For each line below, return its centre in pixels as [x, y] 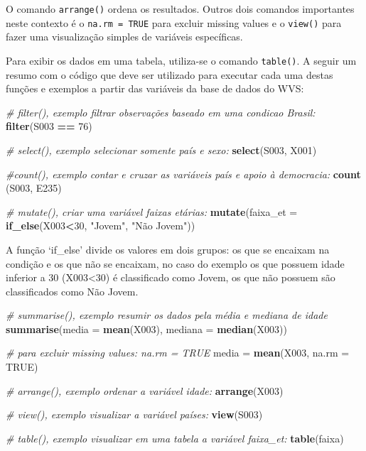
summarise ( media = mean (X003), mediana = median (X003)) [146, 328]
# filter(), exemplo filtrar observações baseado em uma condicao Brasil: [161, 112]
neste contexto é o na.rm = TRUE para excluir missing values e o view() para [174, 22]
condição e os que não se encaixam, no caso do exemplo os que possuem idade [175, 263]
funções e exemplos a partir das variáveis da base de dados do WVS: [155, 88]
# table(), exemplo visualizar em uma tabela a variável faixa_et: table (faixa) [175, 438]
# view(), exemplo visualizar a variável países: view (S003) [134, 414]
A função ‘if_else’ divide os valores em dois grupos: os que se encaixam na [168, 249]
